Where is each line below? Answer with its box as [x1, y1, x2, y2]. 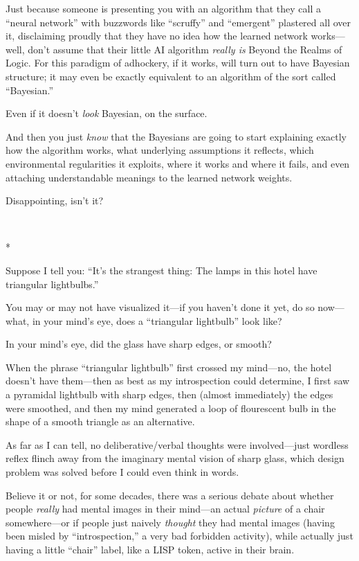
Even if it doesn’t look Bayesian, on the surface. [6, 106, 208, 121]
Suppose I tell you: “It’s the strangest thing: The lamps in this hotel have [6, 262, 317, 277]
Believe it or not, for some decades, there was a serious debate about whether [6, 488, 334, 502]
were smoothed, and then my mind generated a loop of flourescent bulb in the [6, 400, 336, 415]
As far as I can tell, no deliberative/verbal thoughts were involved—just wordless [6, 437, 349, 452]
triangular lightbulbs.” [6, 276, 99, 291]
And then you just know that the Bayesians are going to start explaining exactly [6, 129, 347, 143]
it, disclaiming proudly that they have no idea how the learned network [6, 28, 308, 43]
